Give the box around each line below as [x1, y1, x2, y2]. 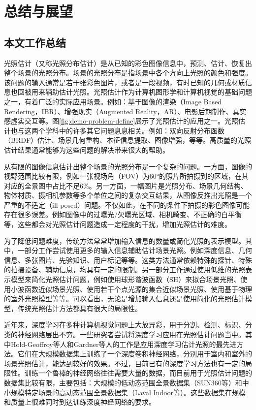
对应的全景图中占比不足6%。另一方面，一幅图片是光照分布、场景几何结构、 [4, 180, 248, 190]
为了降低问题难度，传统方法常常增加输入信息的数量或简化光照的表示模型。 [4, 235, 245, 246]
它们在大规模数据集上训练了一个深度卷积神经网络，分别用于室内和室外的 [17, 348, 252, 359]
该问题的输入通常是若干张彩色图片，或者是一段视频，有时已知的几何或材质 [4, 77, 245, 87]
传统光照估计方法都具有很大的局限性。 [17, 303, 142, 313]
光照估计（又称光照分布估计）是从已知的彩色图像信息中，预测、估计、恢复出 [4, 58, 252, 68]
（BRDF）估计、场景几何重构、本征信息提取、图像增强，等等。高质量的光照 [4, 135, 252, 145]
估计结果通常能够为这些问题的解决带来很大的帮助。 [4, 144, 169, 155]
